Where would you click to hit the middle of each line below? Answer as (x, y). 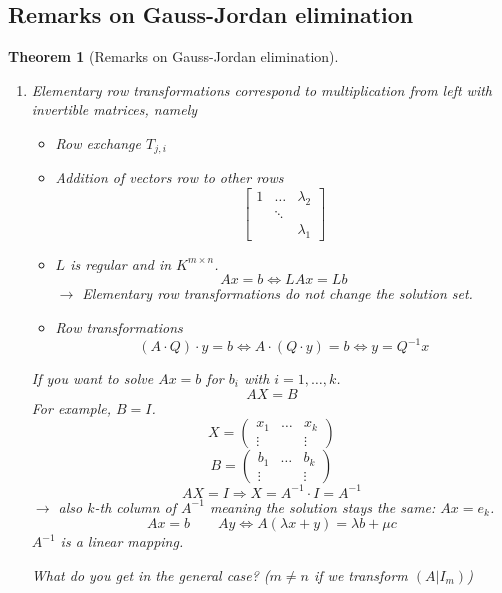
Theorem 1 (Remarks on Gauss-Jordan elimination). (173, 56)
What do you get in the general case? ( (150, 574)
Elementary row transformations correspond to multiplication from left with (261, 89)
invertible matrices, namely (114, 109)
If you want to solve (92, 378)
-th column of (135, 506)
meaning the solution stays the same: (322, 506)
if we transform (360, 574)
